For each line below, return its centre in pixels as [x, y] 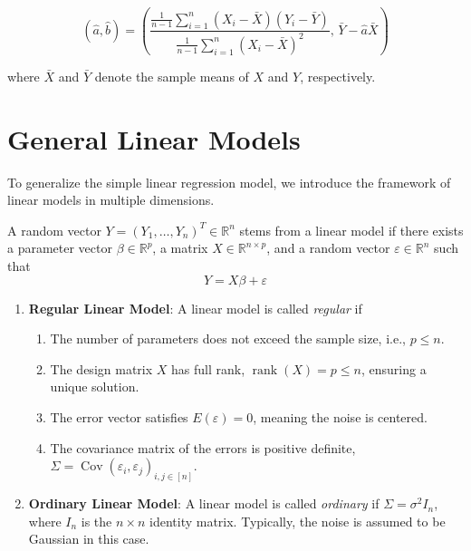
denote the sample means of [172, 76]
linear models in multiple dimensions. [111, 200]
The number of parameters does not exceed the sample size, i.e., [228, 338]
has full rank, [208, 368]
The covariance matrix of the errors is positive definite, [203, 447]
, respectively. [338, 76]
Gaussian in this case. [89, 539]
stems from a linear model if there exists [351, 230]
